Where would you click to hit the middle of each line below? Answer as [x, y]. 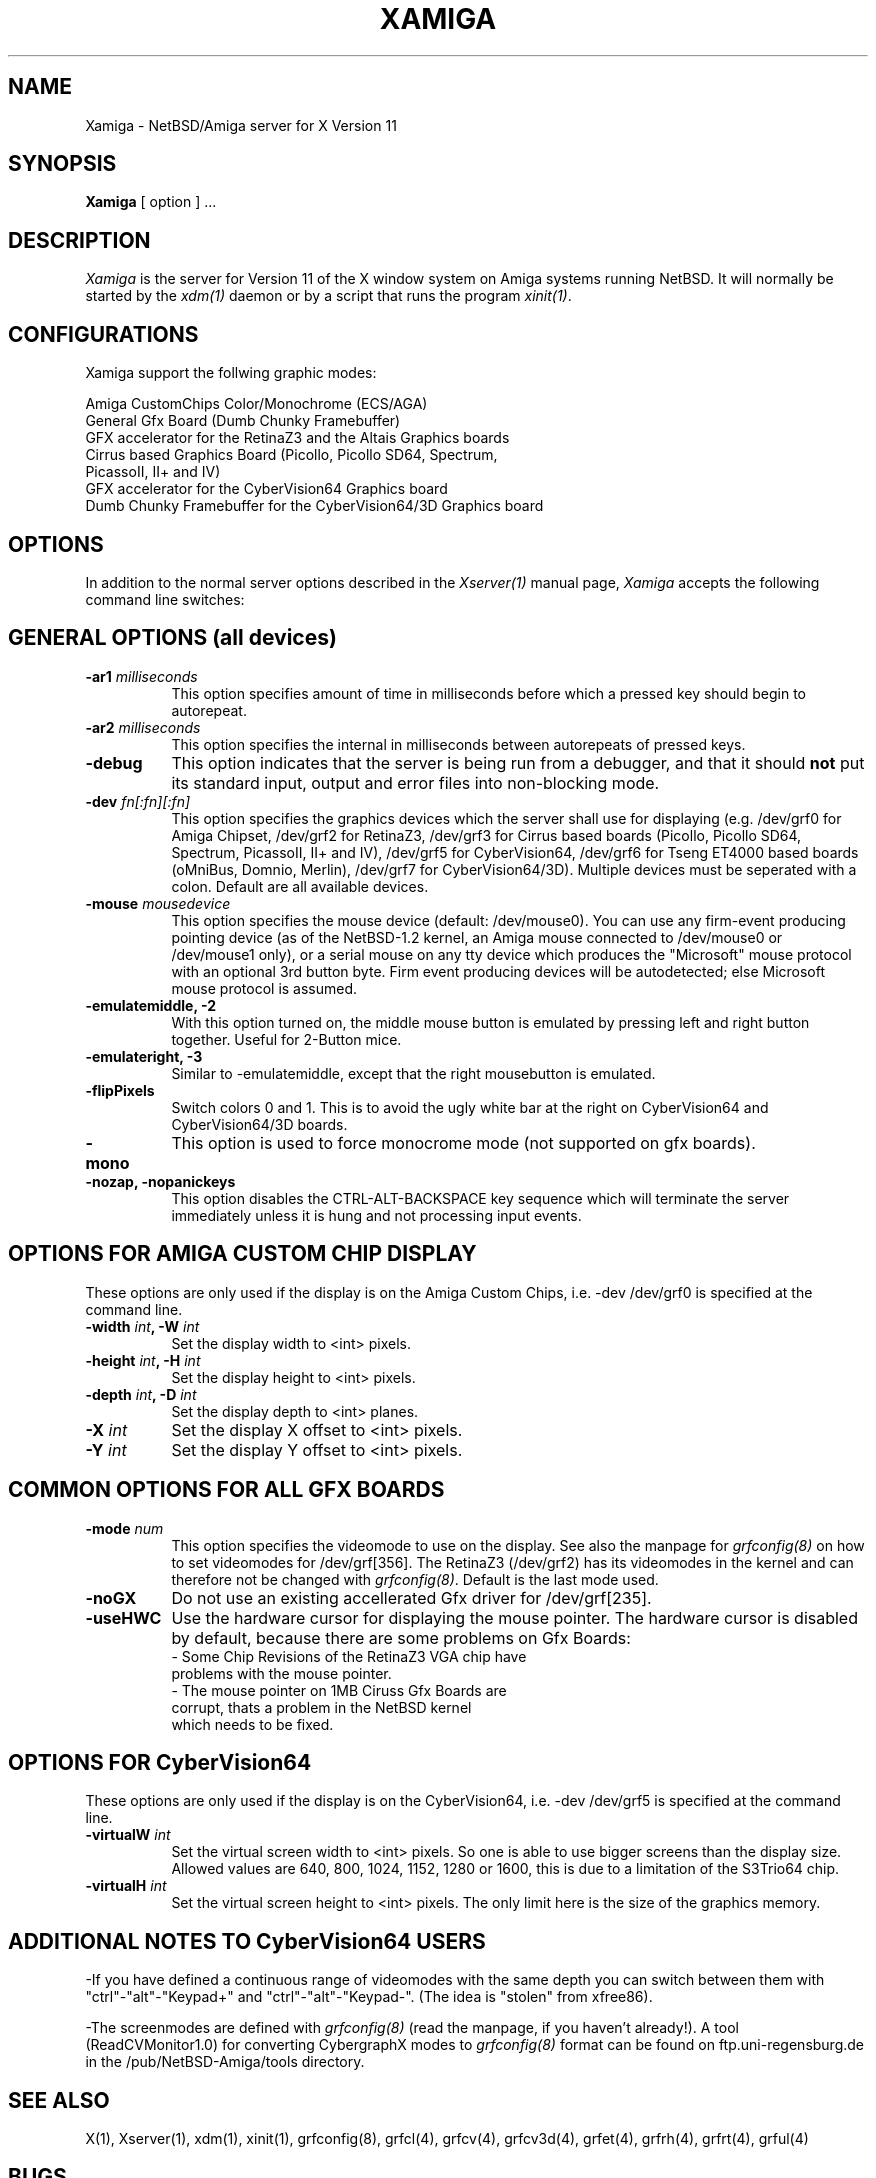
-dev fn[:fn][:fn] [138, 801]
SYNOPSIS [62, 164]
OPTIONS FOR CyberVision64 [160, 1762]
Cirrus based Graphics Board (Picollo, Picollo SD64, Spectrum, [291, 455]
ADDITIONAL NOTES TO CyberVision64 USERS [247, 1941]
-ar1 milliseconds [141, 676]
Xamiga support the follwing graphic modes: [231, 373]
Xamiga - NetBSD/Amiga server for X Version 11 [241, 125]
